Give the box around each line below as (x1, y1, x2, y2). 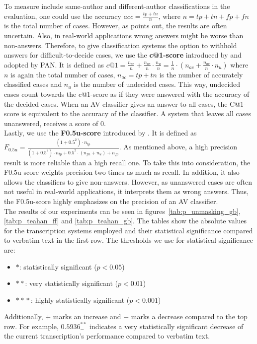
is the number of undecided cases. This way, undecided (74, 79, 241, 89)
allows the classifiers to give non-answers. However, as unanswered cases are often (4, 176, 253, 187)
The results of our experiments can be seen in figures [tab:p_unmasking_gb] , (4, 206, 241, 216)
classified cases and (4, 79, 62, 89)
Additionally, (4, 311, 43, 322)
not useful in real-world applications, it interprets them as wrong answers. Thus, (4, 186, 249, 197)
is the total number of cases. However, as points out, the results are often (4, 20, 227, 31)
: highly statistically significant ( (31, 294, 130, 305)
